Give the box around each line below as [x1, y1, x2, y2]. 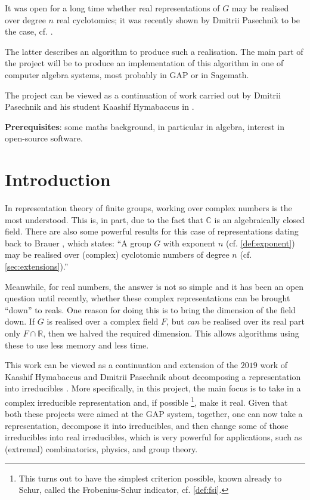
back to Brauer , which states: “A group [5, 236, 151, 249]
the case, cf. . [5, 25, 53, 38]
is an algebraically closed [214, 213, 305, 226]
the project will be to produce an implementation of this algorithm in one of [5, 57, 284, 69]
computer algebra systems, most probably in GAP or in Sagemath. [5, 68, 249, 81]
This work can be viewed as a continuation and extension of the [5, 359, 238, 371]
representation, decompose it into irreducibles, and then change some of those [5, 419, 289, 431]
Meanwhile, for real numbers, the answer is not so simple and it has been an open [5, 280, 304, 292]
